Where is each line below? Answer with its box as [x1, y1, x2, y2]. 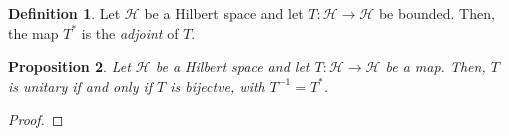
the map [8, 22, 59, 43]
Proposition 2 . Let [8, 56, 131, 77]
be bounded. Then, [378, 3, 495, 23]
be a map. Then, [385, 56, 486, 77]
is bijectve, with [170, 75, 265, 96]
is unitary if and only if [8, 75, 153, 96]
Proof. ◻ [8, 109, 64, 130]
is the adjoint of [81, 22, 179, 43]
